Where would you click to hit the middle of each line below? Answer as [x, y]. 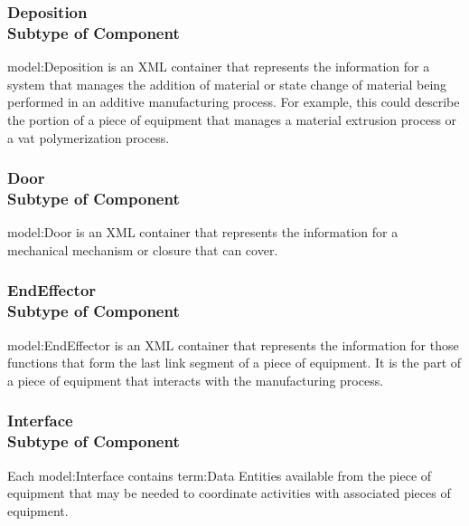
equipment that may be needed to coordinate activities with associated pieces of [229, 493]
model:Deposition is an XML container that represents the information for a [219, 67]
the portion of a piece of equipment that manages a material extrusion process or [232, 119]
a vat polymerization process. [89, 137]
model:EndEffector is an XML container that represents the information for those [233, 344]
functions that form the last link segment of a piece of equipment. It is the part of [234, 363]
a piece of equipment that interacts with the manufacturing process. [196, 380]
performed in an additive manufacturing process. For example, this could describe [234, 102]
